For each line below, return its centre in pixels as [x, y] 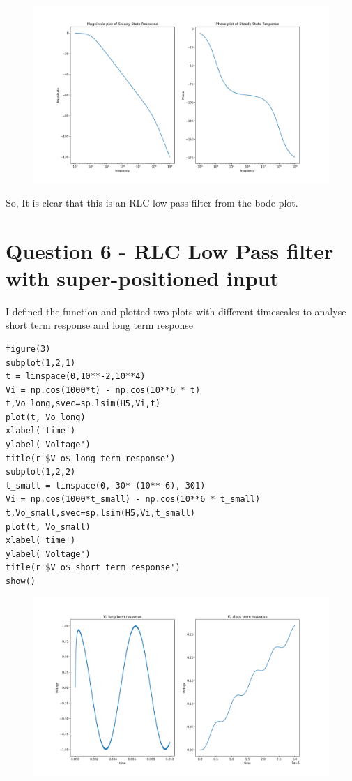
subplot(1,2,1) [41, 363]
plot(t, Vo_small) [48, 527]
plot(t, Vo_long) [46, 417]
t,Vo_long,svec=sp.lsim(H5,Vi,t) [83, 404]
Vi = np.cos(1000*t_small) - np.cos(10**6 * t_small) [133, 499]
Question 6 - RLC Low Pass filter [170, 250]
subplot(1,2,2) [41, 472]
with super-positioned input [142, 277]
